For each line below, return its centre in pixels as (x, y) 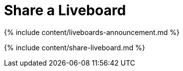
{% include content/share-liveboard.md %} (75, 47)
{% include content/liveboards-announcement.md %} (92, 32)
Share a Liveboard (65, 10)
